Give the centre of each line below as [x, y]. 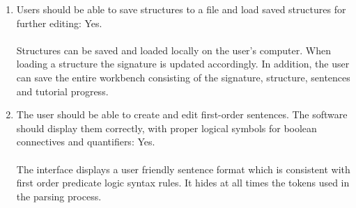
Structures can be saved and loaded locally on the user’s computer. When [173, 50]
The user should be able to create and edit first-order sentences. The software [182, 114]
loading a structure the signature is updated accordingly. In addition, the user [183, 64]
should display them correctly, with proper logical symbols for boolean [167, 128]
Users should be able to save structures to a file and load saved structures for [181, 9]
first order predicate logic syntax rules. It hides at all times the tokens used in [183, 183]
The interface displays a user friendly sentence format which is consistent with [183, 169]
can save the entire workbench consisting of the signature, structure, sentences [183, 77]
